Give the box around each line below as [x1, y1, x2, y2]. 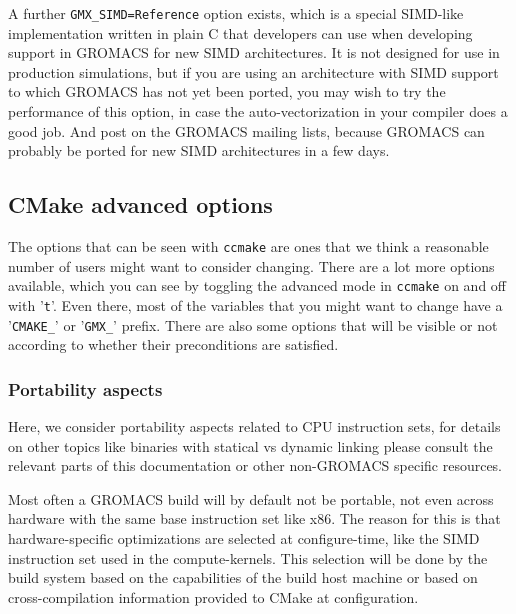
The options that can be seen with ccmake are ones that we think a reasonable [8, 236, 489, 257]
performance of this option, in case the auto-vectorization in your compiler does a [8, 101, 508, 122]
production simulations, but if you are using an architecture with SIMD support [8, 61, 499, 82]
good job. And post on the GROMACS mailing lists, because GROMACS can [8, 120, 485, 141]
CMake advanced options [8, 189, 273, 220]
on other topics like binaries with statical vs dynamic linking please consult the [8, 435, 493, 456]
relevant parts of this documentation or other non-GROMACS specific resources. [8, 455, 503, 476]
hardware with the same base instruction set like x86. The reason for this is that [8, 508, 501, 529]
